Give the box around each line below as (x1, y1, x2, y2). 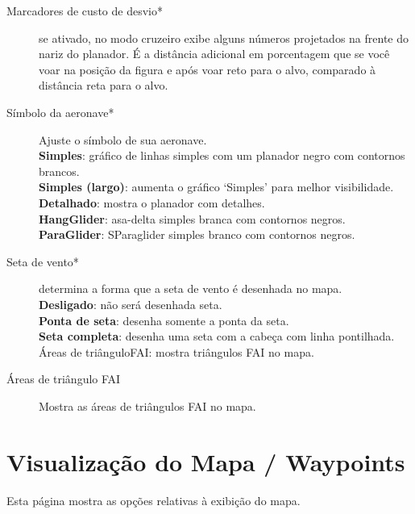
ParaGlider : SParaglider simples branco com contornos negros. (39, 226, 355, 243)
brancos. (39, 162, 80, 179)
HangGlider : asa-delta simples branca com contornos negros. (39, 210, 346, 227)
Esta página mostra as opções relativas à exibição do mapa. (6, 491, 301, 508)
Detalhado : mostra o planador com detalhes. (39, 194, 265, 211)
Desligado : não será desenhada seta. (39, 295, 222, 312)
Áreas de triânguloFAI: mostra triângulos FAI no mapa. (39, 343, 314, 360)
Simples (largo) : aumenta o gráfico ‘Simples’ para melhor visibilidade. (39, 178, 394, 195)
